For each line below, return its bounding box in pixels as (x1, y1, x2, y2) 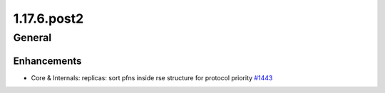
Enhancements (13, 55, 82, 67)
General (13, 31, 52, 44)
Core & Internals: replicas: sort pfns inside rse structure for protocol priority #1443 (31, 73, 273, 82)
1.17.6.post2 (13, 11, 84, 26)
